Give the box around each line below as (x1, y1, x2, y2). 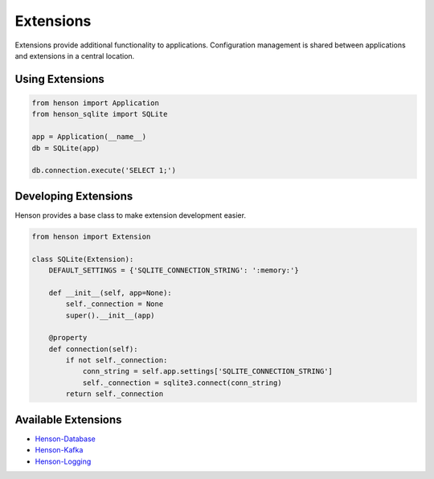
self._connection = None (65, 300, 164, 309)
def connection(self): (48, 344, 138, 354)
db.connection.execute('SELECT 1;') (31, 166, 177, 175)
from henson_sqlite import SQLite (31, 109, 168, 119)
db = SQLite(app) (31, 143, 100, 153)
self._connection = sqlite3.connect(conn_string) (82, 378, 282, 387)
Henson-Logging (35, 456, 92, 466)
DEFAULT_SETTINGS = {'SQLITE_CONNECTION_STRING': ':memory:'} (48, 265, 299, 275)
